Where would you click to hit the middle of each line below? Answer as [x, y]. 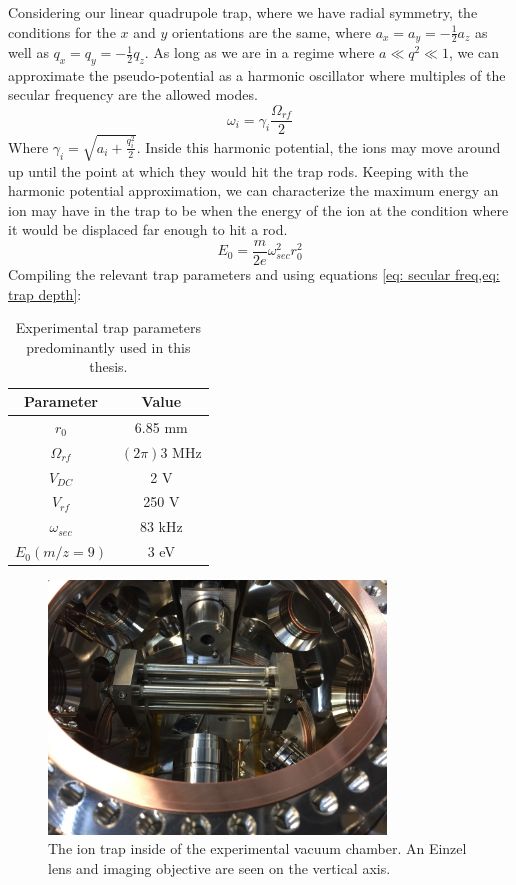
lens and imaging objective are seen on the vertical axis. [219, 867]
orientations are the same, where [271, 31]
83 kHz [161, 526]
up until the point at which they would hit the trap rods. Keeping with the [238, 170]
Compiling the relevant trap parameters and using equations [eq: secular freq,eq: [254, 274]
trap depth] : [45, 293]
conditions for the [62, 31]
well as [28, 52]
